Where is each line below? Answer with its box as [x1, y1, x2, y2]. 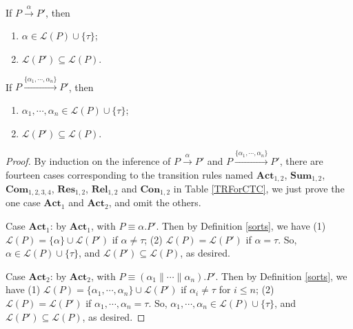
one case [6, 195, 41, 210]
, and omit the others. [108, 195, 201, 210]
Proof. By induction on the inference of [6, 153, 171, 168]
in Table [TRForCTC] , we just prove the [173, 181, 345, 195]
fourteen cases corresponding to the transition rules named [6, 167, 254, 181]
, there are [279, 153, 323, 168]
